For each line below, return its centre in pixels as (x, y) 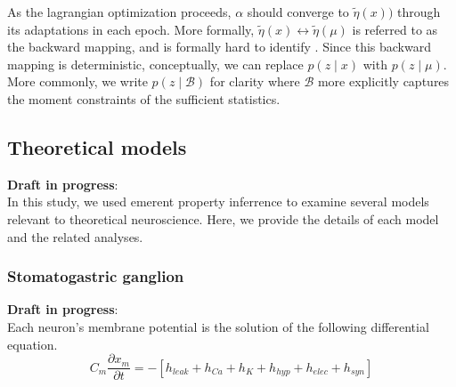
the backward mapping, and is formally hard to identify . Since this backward (219, 47)
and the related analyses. (75, 236)
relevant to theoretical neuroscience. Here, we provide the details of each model (223, 218)
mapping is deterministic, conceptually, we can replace (155, 64)
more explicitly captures (383, 81)
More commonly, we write (77, 81)
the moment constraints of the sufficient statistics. (144, 98)
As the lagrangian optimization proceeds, (119, 12)
